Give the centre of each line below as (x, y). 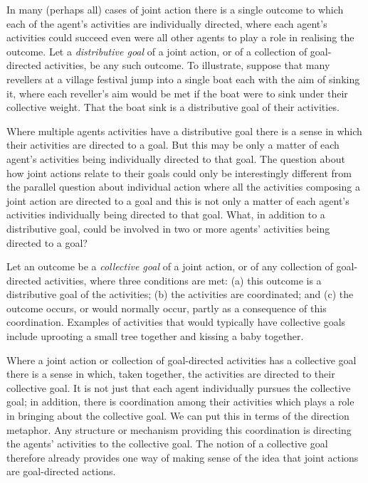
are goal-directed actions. (61, 471)
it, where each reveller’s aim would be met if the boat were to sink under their (177, 93)
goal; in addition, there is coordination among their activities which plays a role (180, 402)
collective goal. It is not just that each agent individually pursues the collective (179, 387)
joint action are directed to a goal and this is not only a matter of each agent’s (178, 200)
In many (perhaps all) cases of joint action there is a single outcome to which (175, 9)
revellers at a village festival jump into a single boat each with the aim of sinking (183, 79)
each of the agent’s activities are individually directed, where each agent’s (167, 23)
